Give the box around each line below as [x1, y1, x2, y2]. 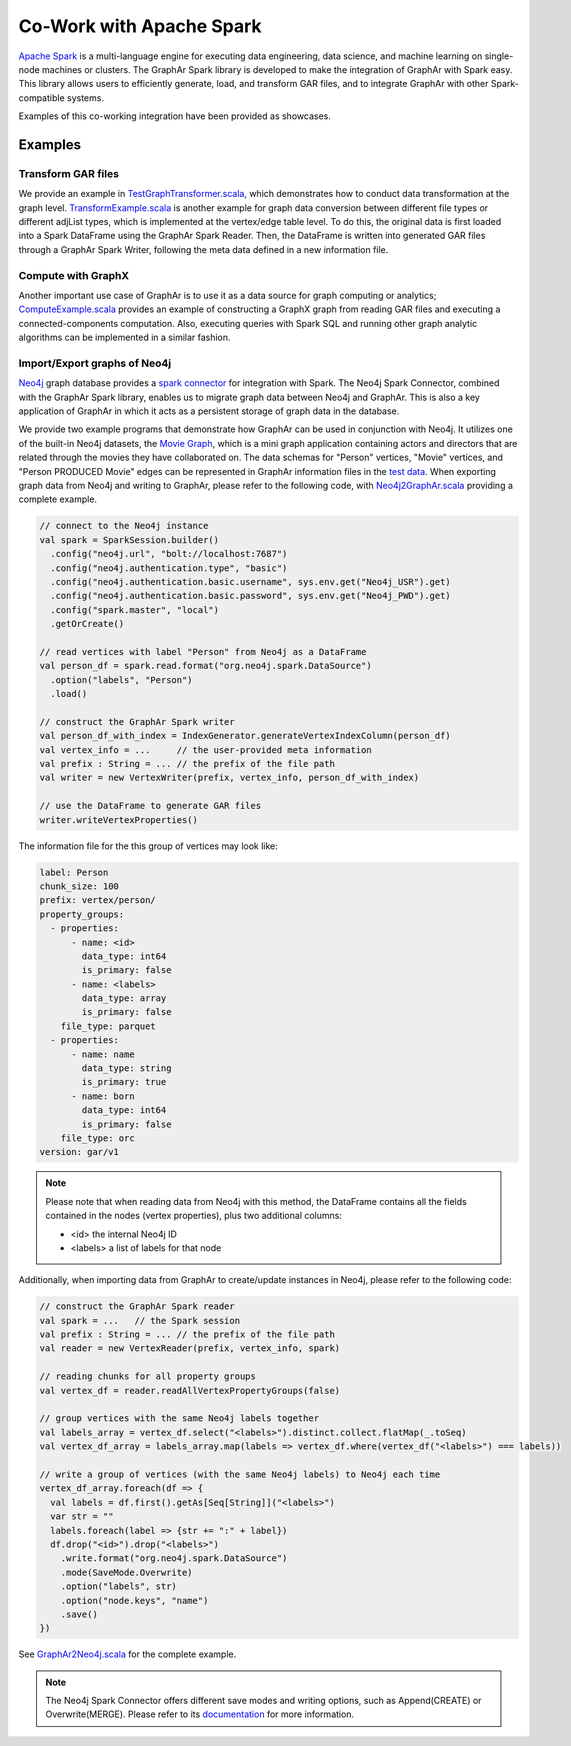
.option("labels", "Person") [50, 674, 194, 685]
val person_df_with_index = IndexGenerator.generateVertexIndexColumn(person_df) [39, 730, 452, 742]
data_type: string [81, 1063, 172, 1074]
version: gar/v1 [39, 1146, 120, 1158]
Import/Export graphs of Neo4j [18, 356, 172, 370]
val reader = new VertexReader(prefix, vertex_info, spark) [39, 1343, 341, 1354]
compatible [18, 91, 65, 104]
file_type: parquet [60, 1020, 157, 1032]
